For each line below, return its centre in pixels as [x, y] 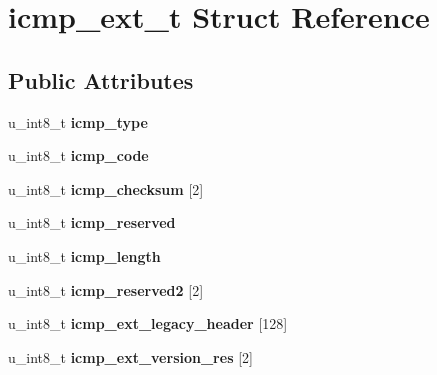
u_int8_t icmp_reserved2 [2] [106, 289]
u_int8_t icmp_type [78, 121]
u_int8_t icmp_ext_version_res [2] [130, 356]
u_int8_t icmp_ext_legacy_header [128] [148, 323]
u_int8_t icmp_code [78, 155]
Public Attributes [101, 79]
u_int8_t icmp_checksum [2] [106, 188]
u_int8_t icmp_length [84, 255]
